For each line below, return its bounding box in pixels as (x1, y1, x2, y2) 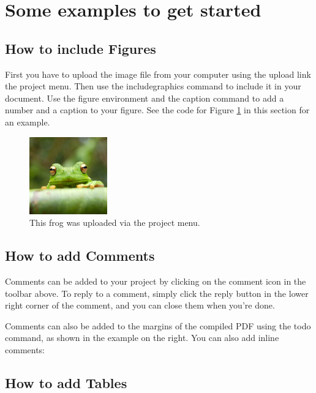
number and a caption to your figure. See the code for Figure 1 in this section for (5, 103, 310, 116)
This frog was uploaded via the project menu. (29, 216, 200, 229)
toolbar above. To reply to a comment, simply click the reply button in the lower (5, 286, 309, 299)
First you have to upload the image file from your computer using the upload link (5, 67, 311, 80)
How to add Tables (5, 373, 127, 392)
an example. (5, 115, 50, 128)
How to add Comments (5, 246, 155, 265)
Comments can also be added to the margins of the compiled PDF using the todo (5, 319, 311, 332)
